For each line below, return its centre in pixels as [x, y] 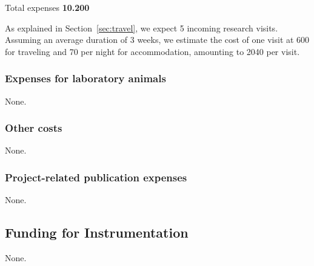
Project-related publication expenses [96, 177]
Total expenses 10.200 [47, 7]
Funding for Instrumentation [97, 232]
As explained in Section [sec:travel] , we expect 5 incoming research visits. [142, 28]
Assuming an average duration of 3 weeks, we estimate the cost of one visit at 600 [157, 40]
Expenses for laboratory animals [85, 78]
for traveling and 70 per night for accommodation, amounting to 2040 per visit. [152, 51]
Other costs [34, 128]
